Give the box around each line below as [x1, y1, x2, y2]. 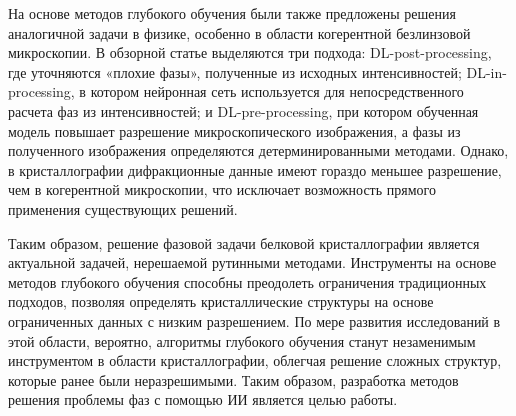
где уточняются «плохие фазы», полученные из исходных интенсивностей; [8, 61, 462, 82]
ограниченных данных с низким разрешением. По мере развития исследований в [8, 310, 501, 331]
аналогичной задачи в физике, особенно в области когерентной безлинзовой [8, 22, 471, 43]
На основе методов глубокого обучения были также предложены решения [8, 3, 456, 23]
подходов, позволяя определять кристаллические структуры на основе [8, 291, 434, 312]
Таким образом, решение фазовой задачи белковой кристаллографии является [8, 232, 480, 253]
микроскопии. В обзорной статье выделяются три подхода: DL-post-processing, [8, 42, 492, 63]
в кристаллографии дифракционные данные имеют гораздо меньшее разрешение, [8, 159, 502, 180]
